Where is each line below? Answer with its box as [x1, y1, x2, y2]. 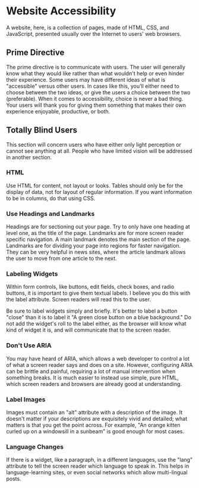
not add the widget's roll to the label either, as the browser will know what [6, 320, 187, 328]
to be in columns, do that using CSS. [6, 194, 96, 202]
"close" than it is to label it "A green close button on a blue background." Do [6, 314, 192, 321]
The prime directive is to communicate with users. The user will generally [6, 63, 186, 70]
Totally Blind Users [6, 125, 77, 135]
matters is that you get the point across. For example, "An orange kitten [6, 422, 181, 429]
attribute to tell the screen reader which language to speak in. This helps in [6, 462, 189, 470]
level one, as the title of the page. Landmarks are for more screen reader [6, 230, 184, 237]
